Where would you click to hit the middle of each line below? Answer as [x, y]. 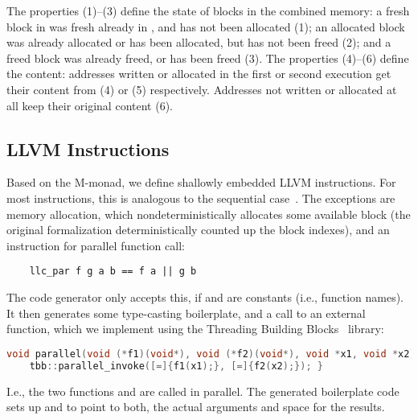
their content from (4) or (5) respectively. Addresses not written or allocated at [202, 89]
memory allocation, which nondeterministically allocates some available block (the [209, 214]
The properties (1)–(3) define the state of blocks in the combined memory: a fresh [208, 10]
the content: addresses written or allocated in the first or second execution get [199, 74]
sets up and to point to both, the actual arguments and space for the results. [196, 407]
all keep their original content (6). [90, 105]
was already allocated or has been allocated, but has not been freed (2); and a [199, 42]
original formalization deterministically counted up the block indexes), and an [198, 230]
